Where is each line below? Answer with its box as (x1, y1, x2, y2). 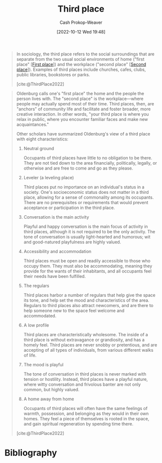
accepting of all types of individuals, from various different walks (23, 347, 154, 353)
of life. (23, 352, 37, 358)
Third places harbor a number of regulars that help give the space (23, 292, 156, 298)
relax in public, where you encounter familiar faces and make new (16, 116, 148, 122)
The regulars (23, 283, 49, 289)
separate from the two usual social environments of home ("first (16, 56, 145, 62)
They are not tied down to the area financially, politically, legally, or (23, 160, 157, 166)
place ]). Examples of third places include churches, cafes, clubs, (16, 67, 146, 72)
